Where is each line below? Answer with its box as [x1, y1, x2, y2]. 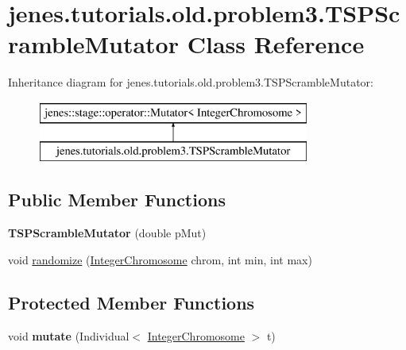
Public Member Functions [8, 187, 226, 212]
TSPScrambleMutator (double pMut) [8, 225, 207, 241]
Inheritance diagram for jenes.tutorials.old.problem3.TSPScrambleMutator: [8, 74, 373, 90]
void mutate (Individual [8, 327, 130, 344]
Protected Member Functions [8, 290, 255, 314]
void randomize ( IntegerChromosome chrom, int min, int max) [8, 251, 312, 267]
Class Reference [187, 28, 365, 60]
